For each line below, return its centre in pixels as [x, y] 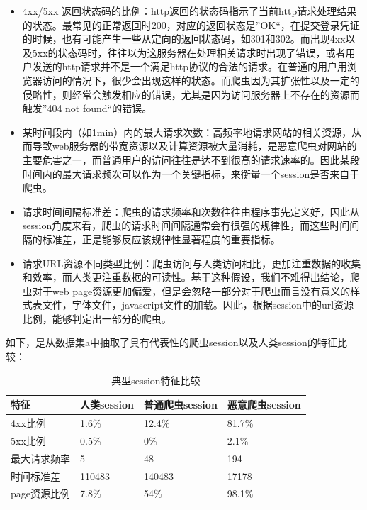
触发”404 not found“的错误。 [87, 108]
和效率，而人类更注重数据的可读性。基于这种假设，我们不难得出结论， [186, 277]
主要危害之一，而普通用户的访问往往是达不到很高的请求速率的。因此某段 [191, 159]
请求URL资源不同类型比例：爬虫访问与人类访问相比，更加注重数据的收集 [192, 263]
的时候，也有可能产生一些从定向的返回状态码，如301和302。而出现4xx [184, 39]
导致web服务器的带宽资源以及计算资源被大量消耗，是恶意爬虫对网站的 [194, 146]
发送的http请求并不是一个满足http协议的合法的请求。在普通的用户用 [190, 66]
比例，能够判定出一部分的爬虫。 [97, 318]
